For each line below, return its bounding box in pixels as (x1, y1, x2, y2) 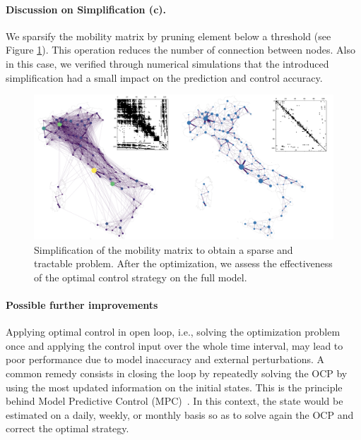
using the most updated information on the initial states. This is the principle (6, 379, 343, 394)
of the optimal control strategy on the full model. (34, 269, 247, 284)
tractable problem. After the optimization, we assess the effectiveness (34, 256, 333, 271)
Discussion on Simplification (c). (6, 1, 167, 16)
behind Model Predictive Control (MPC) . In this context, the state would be (6, 393, 343, 408)
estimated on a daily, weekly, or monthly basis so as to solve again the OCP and (6, 407, 354, 422)
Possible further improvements (6, 297, 158, 312)
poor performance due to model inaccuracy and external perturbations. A (6, 352, 325, 367)
